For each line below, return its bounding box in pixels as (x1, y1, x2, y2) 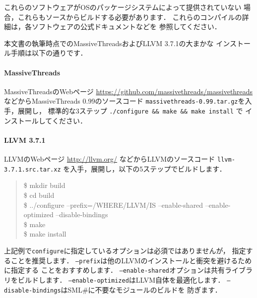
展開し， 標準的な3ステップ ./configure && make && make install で (17, 106, 243, 116)
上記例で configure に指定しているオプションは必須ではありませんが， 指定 (4, 245, 246, 255)
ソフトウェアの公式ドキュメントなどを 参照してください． (31, 21, 221, 32)
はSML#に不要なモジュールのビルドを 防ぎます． (61, 284, 222, 295)
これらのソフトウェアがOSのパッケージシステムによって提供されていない (4, 2, 242, 12)
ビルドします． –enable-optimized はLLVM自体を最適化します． (17, 274, 225, 285)
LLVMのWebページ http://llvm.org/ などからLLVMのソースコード (4, 154, 215, 164)
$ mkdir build (23, 180, 65, 190)
